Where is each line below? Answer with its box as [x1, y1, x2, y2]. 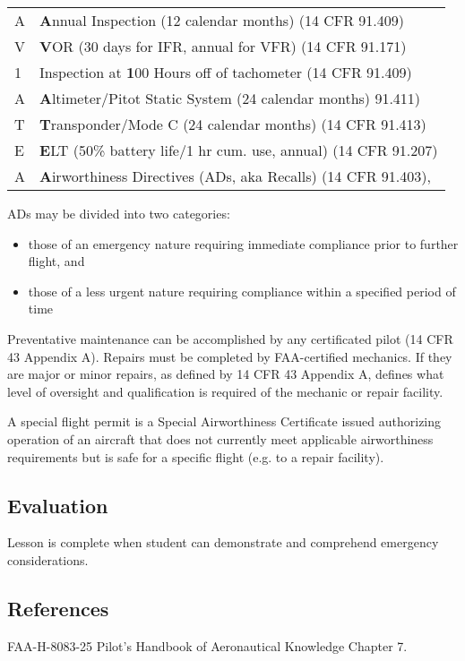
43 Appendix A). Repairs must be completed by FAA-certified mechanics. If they [7, 347, 452, 365]
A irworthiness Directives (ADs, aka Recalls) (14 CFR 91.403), [39, 166, 431, 186]
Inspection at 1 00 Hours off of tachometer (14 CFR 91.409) [39, 62, 412, 82]
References [7, 594, 109, 622]
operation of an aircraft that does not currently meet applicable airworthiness [7, 429, 434, 448]
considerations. [7, 550, 89, 569]
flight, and [28, 252, 85, 270]
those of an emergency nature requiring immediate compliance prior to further [28, 234, 459, 253]
